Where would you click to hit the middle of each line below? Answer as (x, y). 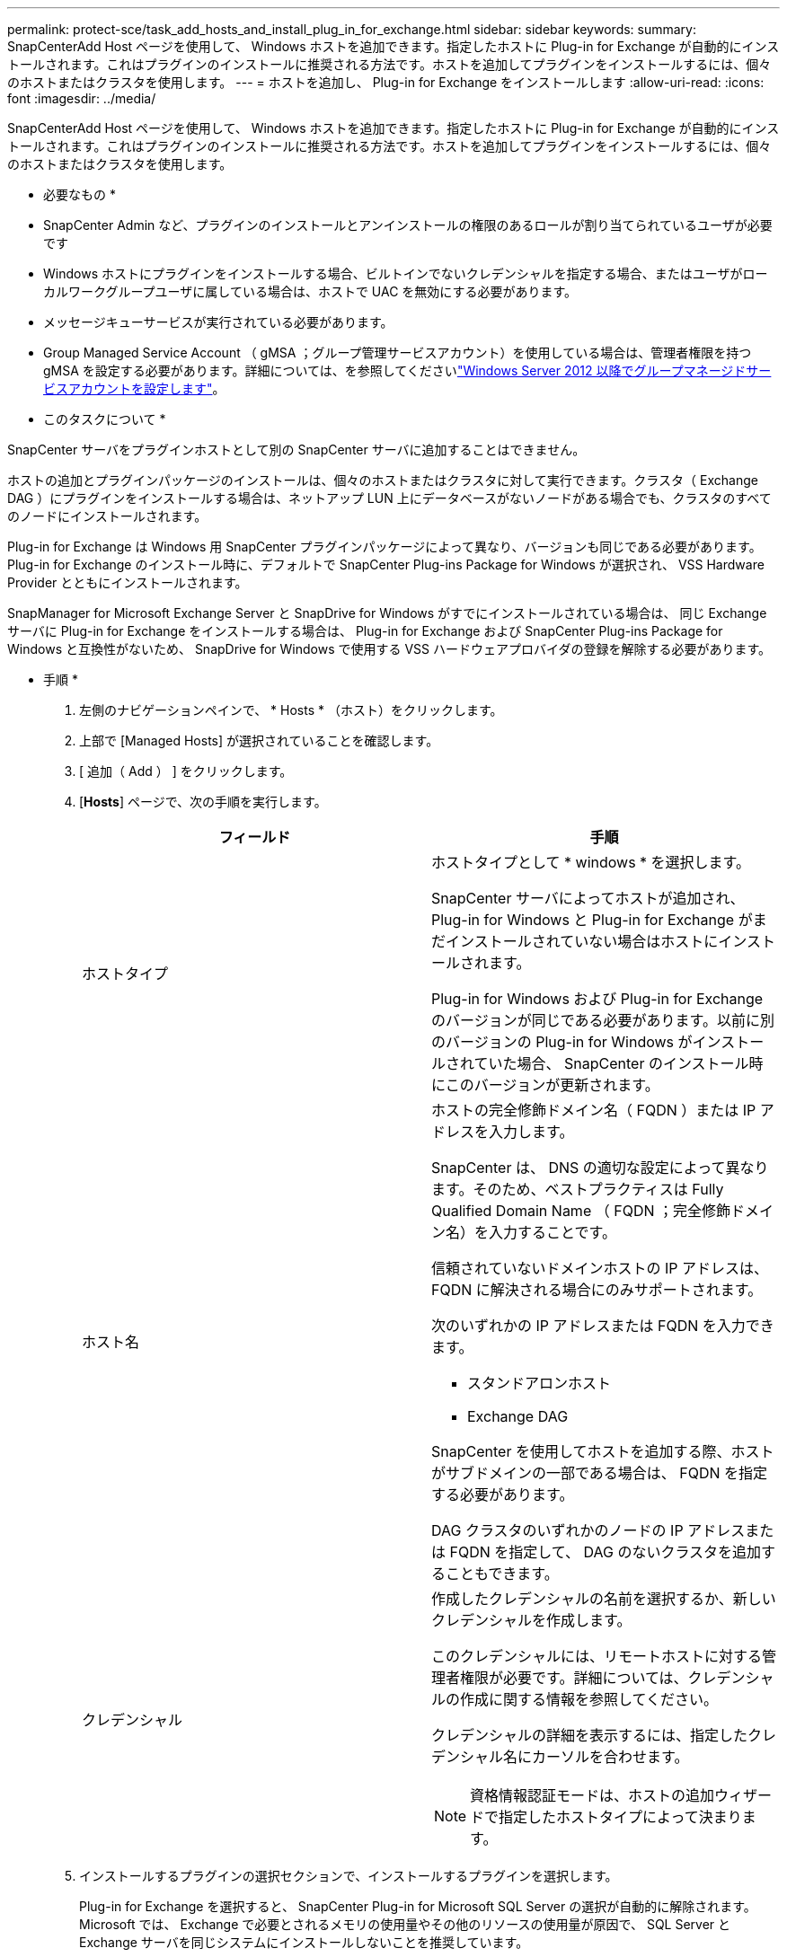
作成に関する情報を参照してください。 (589, 1699)
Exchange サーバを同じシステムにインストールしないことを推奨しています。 (304, 1942)
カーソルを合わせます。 (610, 1757)
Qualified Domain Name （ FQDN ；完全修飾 (581, 1211)
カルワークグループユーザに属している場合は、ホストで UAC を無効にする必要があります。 (310, 291)
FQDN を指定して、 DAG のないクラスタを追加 (606, 1552)
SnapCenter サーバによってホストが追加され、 (588, 898)
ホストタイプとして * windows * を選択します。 (591, 862)
